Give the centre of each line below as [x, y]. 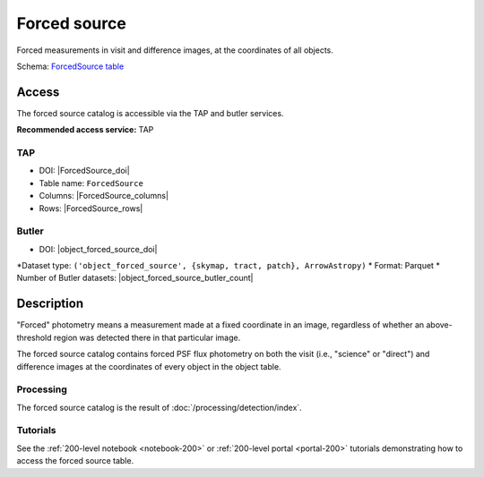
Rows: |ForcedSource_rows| [91, 208]
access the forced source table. [75, 461]
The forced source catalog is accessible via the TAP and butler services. [150, 113]
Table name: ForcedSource [91, 183]
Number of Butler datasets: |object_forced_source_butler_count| [135, 278]
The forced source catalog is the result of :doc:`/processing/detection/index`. [159, 407]
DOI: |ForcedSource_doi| [84, 171]
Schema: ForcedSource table [70, 66]
